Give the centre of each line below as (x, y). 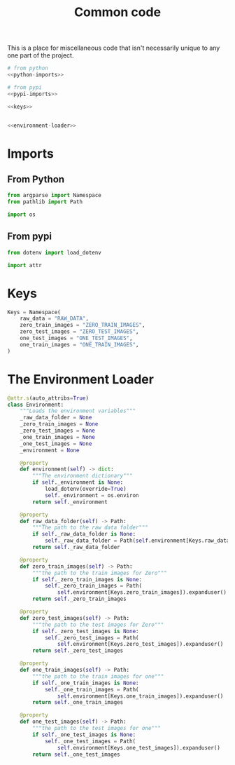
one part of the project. (41, 55)
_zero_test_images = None (58, 431)
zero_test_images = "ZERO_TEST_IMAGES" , (79, 332)
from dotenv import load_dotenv (54, 252)
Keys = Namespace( (34, 312)
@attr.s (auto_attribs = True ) (48, 398)
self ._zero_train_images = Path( (93, 586)
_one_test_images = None (56, 444)
